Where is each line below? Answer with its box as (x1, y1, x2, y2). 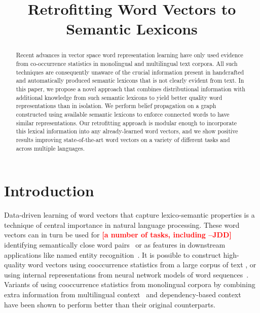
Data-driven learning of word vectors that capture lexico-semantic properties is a (4, 210, 255, 220)
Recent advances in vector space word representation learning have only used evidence (16, 51, 243, 59)
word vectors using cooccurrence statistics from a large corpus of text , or (28, 259, 256, 270)
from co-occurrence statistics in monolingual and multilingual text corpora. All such (16, 59, 238, 68)
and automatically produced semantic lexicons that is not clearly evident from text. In (16, 76, 244, 85)
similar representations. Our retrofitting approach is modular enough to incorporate (16, 118, 237, 127)
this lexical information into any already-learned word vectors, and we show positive (16, 127, 238, 135)
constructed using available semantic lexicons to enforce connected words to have (16, 110, 230, 118)
